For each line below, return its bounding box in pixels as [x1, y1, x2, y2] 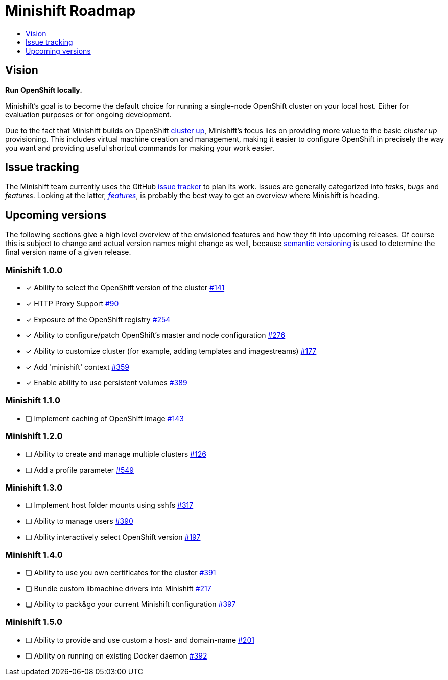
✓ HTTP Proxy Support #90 [26, 299, 119, 308]
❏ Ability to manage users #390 [26, 517, 133, 526]
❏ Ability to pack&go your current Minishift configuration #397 [26, 600, 236, 609]
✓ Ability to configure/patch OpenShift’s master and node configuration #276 [26, 331, 286, 340]
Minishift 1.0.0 [5, 264, 63, 275]
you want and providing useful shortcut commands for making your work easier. [5, 143, 275, 152]
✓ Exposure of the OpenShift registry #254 [26, 315, 171, 324]
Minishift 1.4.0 [5, 549, 63, 560]
